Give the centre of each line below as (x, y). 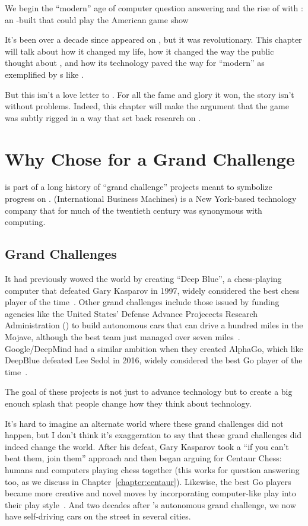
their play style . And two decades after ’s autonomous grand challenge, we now (150, 504)
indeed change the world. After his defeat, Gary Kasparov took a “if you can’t (147, 446)
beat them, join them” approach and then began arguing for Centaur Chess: (143, 458)
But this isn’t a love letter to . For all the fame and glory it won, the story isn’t (150, 94)
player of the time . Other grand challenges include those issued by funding (142, 302)
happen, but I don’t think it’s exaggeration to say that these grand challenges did (153, 435)
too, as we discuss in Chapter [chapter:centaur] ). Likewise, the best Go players (148, 481)
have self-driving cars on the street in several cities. (98, 516)
